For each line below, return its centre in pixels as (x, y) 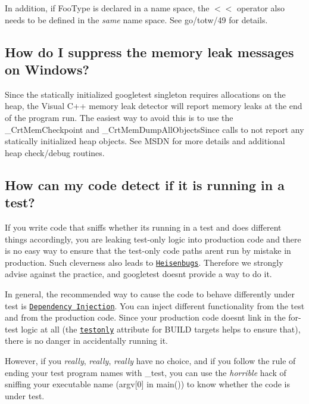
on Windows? (47, 69)
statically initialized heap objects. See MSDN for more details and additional (145, 141)
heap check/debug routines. (55, 152)
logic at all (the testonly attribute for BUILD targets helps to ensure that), (161, 329)
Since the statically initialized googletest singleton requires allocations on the (145, 94)
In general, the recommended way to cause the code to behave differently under (150, 293)
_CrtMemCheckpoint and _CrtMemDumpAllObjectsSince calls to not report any (154, 129)
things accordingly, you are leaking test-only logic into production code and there (153, 239)
